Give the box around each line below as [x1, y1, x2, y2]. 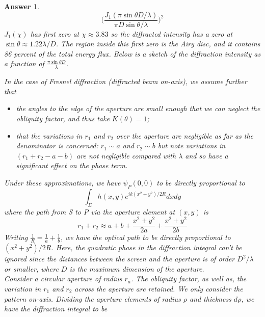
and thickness [189, 293, 231, 304]
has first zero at [30, 28, 79, 39]
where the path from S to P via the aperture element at [4, 206, 175, 217]
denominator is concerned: [16, 140, 98, 151]
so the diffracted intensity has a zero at [111, 28, 233, 39]
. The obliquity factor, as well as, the [130, 273, 247, 284]
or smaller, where [4, 263, 59, 274]
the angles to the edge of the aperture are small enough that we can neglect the [16, 103, 260, 114]
